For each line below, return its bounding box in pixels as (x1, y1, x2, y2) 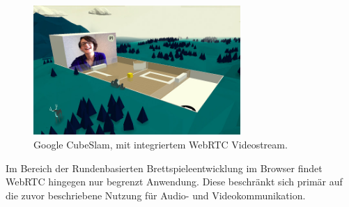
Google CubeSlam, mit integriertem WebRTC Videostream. (33, 137, 288, 152)
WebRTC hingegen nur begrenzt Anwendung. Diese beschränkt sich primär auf (6, 174, 343, 189)
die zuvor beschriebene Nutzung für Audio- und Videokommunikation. (6, 187, 306, 202)
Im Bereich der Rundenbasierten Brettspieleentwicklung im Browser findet (6, 160, 323, 175)
